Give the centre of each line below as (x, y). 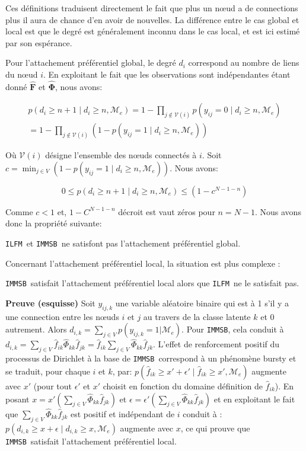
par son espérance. (39, 42)
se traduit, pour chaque (48, 371)
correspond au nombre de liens (244, 63)
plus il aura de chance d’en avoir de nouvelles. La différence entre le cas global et (152, 19)
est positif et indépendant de (122, 413)
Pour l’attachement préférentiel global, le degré (91, 63)
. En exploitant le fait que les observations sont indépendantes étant (167, 74)
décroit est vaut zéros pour (167, 211)
